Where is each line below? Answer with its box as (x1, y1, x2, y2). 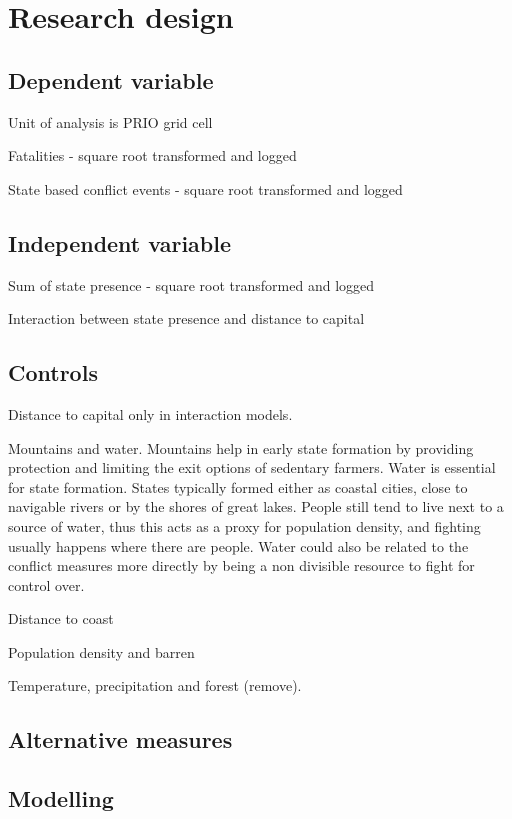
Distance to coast (8, 608, 114, 629)
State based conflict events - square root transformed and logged (8, 178, 403, 199)
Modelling (8, 783, 114, 814)
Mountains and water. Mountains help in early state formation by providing (8, 437, 474, 458)
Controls (8, 357, 98, 388)
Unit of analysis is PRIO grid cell (8, 111, 213, 132)
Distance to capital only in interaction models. (8, 403, 293, 424)
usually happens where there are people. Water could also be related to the (8, 535, 469, 556)
